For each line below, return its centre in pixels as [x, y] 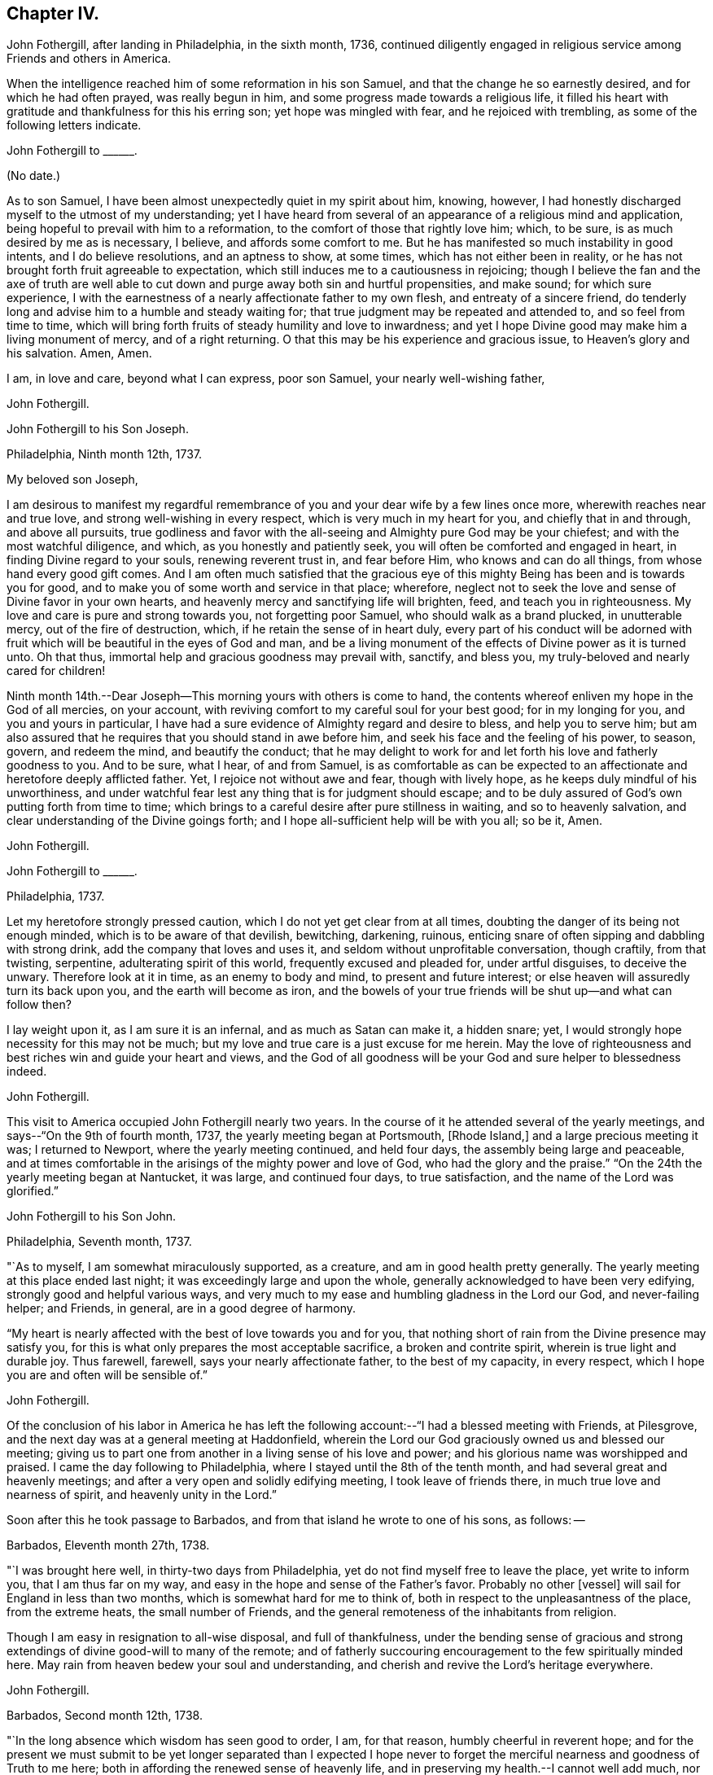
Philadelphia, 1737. [56, 896]
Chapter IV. [53, 13]
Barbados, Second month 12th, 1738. [105, 1716]
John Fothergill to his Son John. [92, 1216]
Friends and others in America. [89, 59]
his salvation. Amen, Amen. [79, 353]
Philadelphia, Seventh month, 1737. [99, 1242]
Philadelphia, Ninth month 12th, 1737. [105, 454]
